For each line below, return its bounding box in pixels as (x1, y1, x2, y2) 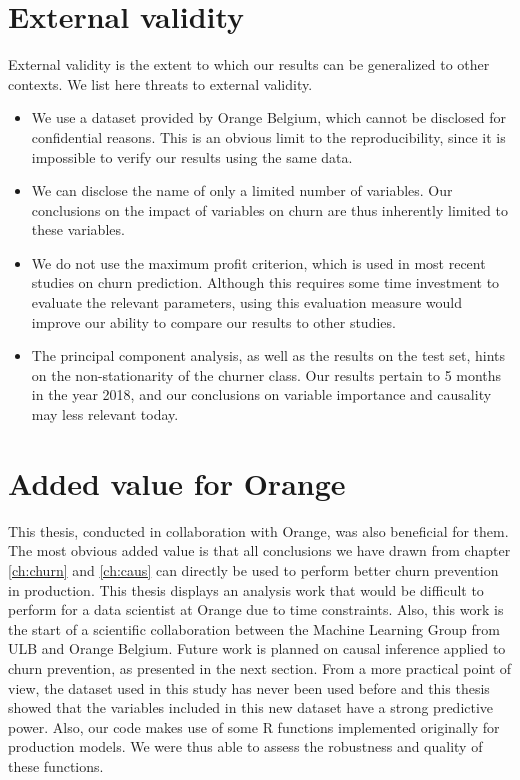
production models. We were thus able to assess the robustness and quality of (8, 736, 483, 757)
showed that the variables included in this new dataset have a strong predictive (8, 697, 494, 718)
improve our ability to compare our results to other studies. (31, 311, 396, 332)
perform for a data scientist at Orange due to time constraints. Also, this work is (8, 599, 504, 620)
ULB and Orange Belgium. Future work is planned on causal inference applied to (8, 638, 506, 659)
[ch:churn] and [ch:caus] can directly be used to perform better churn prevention (8, 559, 499, 580)
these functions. (8, 755, 104, 776)
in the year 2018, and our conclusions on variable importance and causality (31, 384, 492, 405)
